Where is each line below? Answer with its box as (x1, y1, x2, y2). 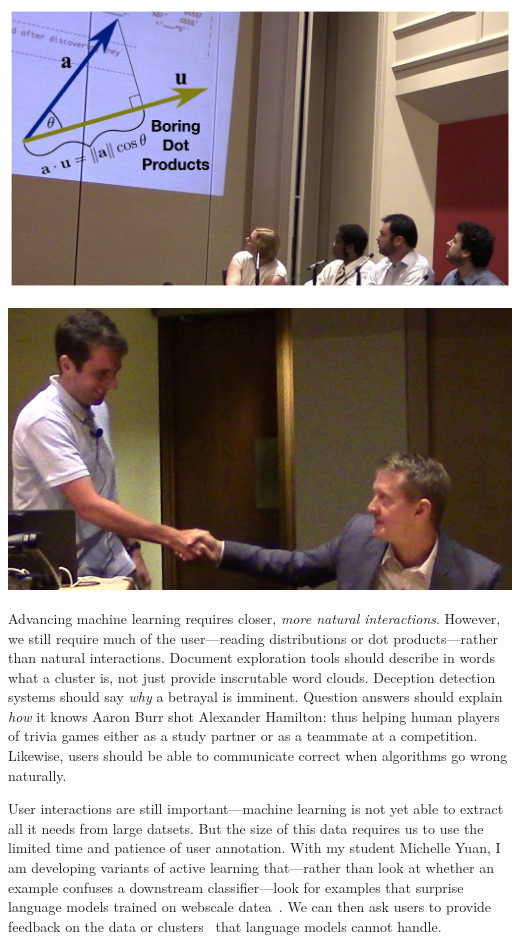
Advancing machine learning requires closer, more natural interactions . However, (8, 607, 501, 628)
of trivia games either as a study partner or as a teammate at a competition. (8, 725, 478, 746)
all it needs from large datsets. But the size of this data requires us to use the (8, 817, 484, 838)
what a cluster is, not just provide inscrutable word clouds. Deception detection (8, 666, 496, 687)
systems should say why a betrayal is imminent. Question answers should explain (8, 686, 503, 707)
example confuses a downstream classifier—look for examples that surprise (8, 876, 464, 897)
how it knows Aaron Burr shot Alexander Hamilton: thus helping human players (8, 705, 500, 726)
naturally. (8, 764, 67, 785)
